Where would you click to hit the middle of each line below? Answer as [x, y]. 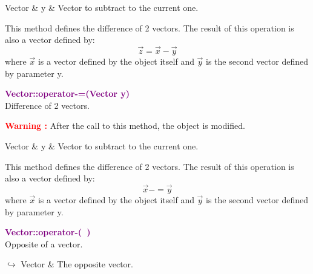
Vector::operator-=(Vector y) [68, 93]
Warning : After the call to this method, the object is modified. [125, 126]
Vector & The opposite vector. [77, 264]
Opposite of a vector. [44, 243]
